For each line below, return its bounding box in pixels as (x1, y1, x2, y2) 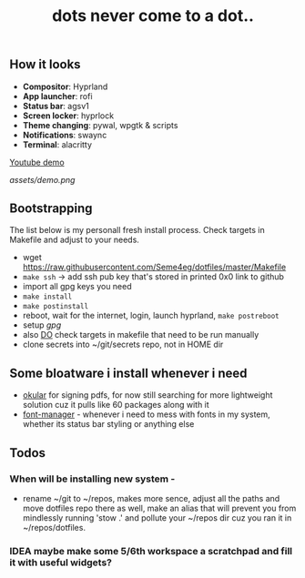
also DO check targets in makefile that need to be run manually (22, 330, 259, 340)
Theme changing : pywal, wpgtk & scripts (22, 119, 178, 130)
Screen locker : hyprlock (22, 110, 115, 121)
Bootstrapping (9, 201, 93, 216)
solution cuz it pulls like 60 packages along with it (22, 400, 209, 411)
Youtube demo (9, 157, 66, 167)
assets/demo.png (9, 174, 76, 185)
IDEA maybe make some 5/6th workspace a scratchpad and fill (9, 544, 293, 557)
